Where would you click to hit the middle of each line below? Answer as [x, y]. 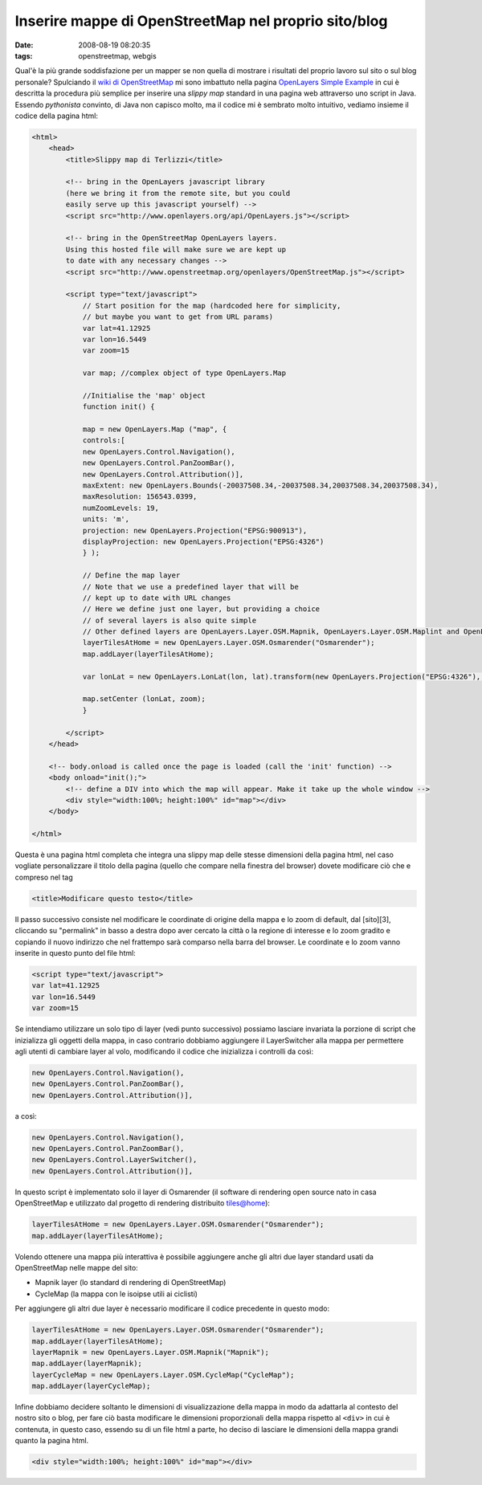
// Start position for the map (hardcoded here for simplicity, [212, 306]
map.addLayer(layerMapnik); [87, 1364]
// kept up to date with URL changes [157, 598]
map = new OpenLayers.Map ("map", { [155, 429]
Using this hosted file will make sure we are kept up [176, 249]
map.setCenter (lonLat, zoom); [144, 699]
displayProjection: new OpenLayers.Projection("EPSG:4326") [203, 541]
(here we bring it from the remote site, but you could [178, 193]
